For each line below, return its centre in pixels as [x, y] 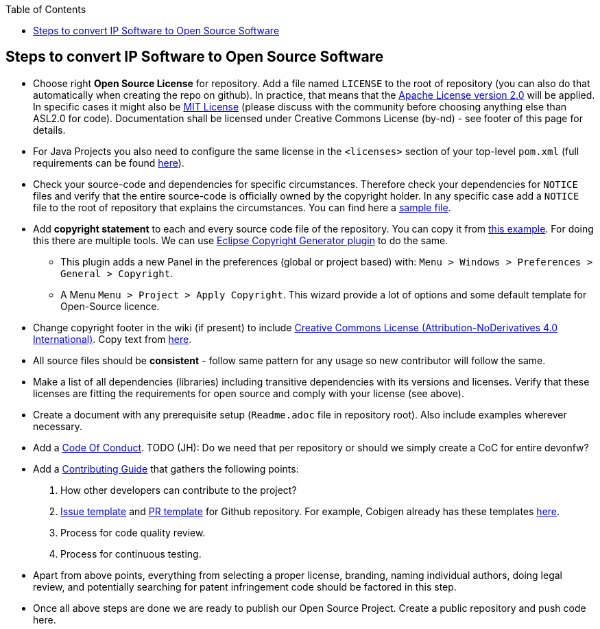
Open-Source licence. [110, 306]
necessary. [58, 426]
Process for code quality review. [133, 532]
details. [49, 130]
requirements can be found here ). [109, 163]
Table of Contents [46, 9]
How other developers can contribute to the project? [179, 490]
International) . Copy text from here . [112, 339]
